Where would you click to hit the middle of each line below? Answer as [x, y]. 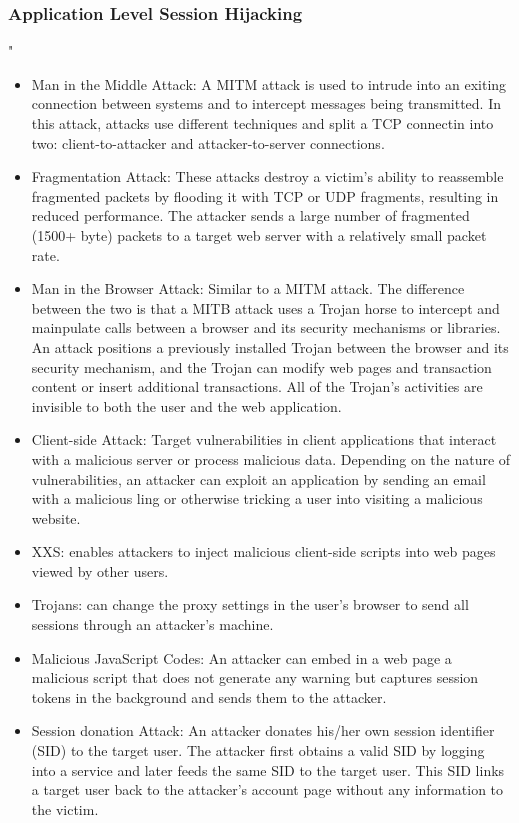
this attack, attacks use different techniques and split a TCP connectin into [262, 123]
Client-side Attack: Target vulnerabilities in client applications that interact [264, 439]
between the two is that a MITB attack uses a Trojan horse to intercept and [265, 307]
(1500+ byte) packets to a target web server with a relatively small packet [259, 234]
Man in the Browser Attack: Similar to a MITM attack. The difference [248, 288]
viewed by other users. [100, 570]
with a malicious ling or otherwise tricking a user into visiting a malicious [257, 498]
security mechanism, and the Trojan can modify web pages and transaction [261, 366]
